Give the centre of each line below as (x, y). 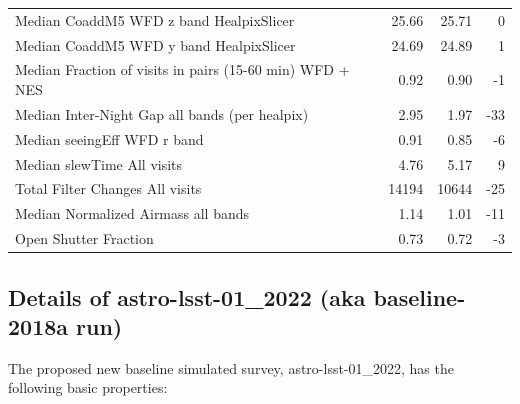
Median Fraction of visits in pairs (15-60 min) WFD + (182, 69)
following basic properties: (88, 387)
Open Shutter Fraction (84, 238)
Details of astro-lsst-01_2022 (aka (187, 296)
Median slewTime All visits (99, 163)
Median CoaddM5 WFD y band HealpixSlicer (155, 44)
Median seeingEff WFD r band (109, 138)
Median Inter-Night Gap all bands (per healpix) (162, 113)
